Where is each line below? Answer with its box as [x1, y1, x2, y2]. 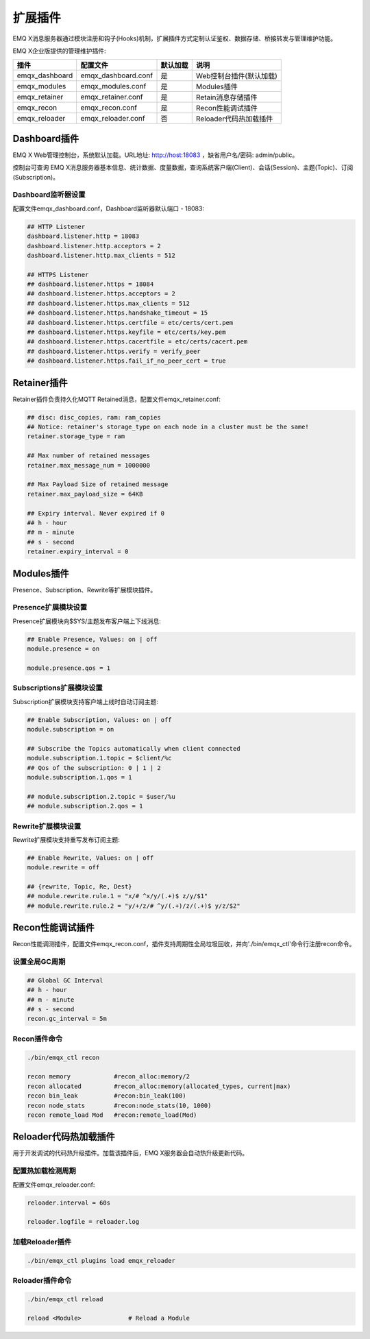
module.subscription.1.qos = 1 [27, 773, 133, 782]
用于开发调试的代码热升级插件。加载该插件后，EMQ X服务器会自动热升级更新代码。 [12, 1149, 249, 1157]
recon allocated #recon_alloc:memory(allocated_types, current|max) [27, 1082, 291, 1090]
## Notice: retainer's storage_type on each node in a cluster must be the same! [27, 423, 310, 431]
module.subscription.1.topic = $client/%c [27, 754, 172, 762]
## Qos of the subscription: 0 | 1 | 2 [27, 764, 161, 771]
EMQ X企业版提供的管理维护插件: [12, 47, 106, 55]
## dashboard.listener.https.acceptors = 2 [27, 290, 176, 298]
